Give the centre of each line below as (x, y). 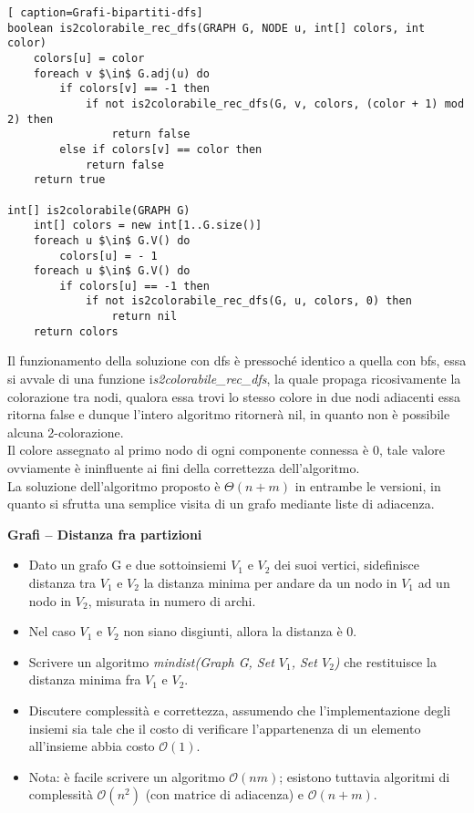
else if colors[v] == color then (161, 149)
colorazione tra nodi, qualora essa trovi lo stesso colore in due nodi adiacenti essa (234, 396)
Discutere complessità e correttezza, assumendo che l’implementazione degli (240, 710)
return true (69, 180)
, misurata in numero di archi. (172, 600)
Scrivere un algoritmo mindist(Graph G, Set (151, 661)
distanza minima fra (85, 679)
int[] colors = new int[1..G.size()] (148, 226)
